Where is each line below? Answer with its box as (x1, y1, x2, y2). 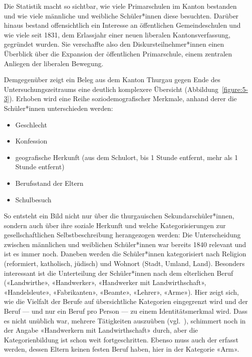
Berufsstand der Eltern (15, 178, 84, 188)
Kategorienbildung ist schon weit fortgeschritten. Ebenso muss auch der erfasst (4, 334, 238, 344)
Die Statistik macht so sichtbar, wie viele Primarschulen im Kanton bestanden (4, 1, 237, 11)
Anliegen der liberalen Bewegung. (4, 58, 103, 68)
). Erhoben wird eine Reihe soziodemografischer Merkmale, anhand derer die (9, 93, 237, 104)
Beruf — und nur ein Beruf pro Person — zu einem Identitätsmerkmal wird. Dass (4, 306, 248, 316)
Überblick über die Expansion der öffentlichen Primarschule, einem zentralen (4, 48, 232, 58)
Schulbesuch (15, 194, 51, 204)
